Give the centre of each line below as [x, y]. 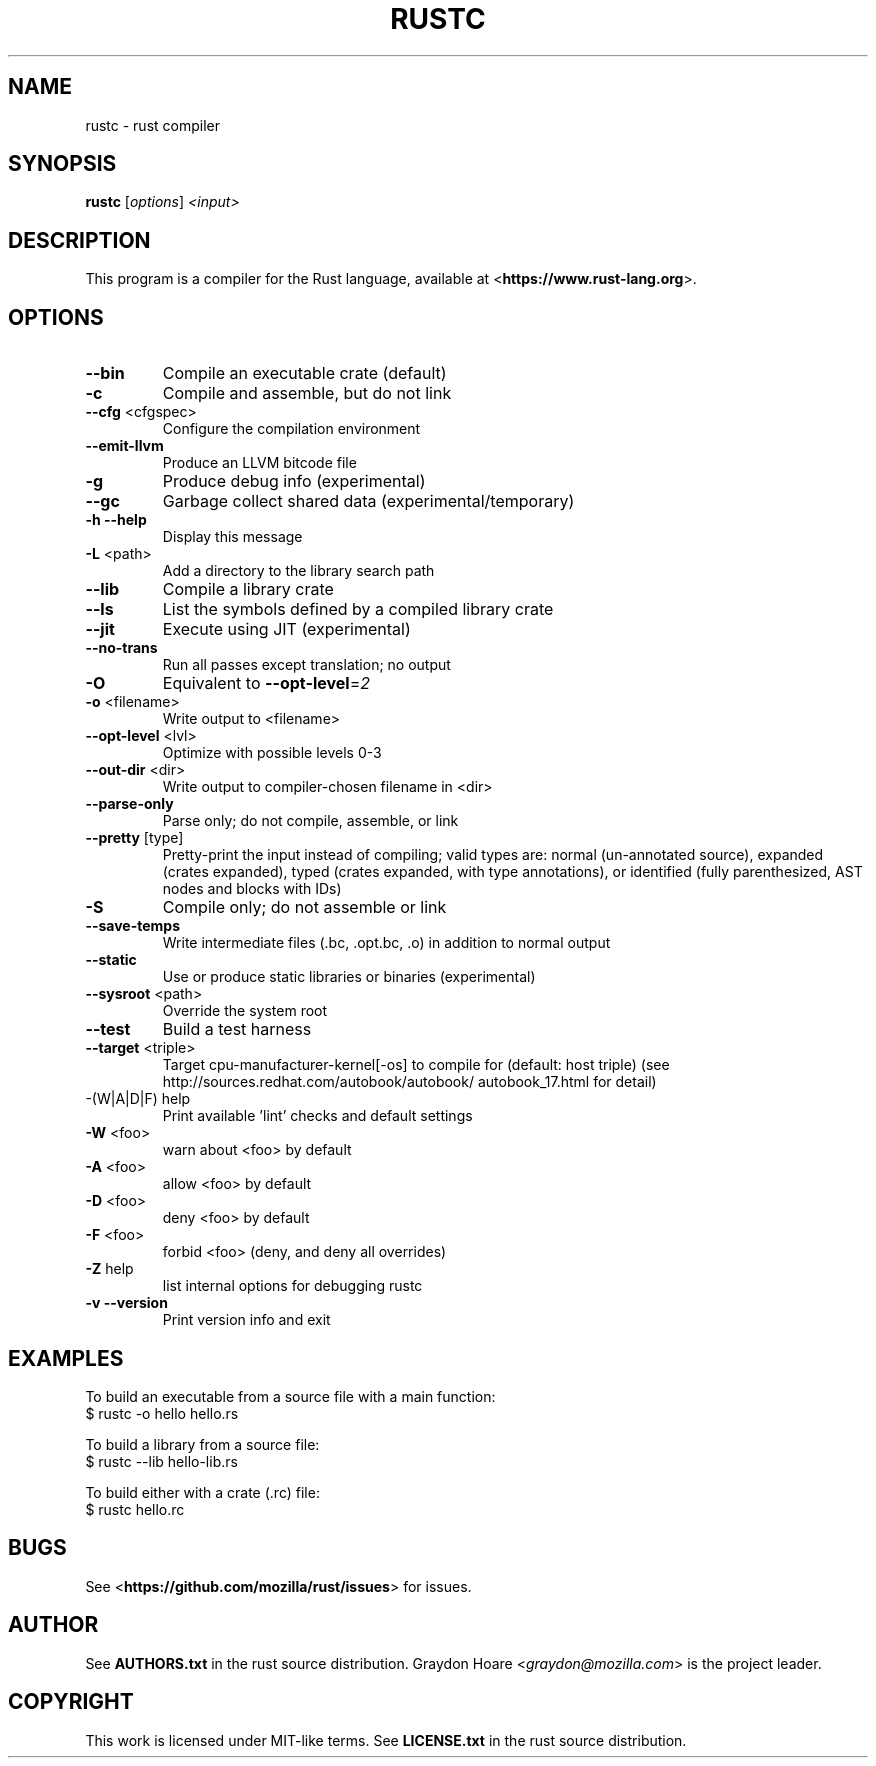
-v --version [126, 1303]
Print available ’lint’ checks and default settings [317, 1116]
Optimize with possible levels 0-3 [272, 753]
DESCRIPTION [79, 240]
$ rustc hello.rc [135, 1509]
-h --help [116, 520]
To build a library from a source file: [202, 1444]
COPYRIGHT [71, 1702]
